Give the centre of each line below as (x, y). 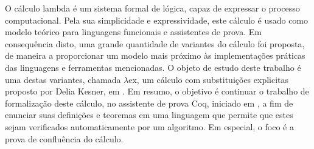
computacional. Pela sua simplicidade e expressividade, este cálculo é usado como (157, 20)
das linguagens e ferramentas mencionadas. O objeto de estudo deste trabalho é (153, 67)
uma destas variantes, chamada (63, 79)
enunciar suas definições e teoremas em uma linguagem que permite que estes (149, 115)
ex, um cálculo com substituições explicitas (209, 79)
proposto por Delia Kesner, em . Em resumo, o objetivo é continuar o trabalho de (157, 91)
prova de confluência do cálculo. (64, 138)
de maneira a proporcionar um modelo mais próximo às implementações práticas (155, 55)
